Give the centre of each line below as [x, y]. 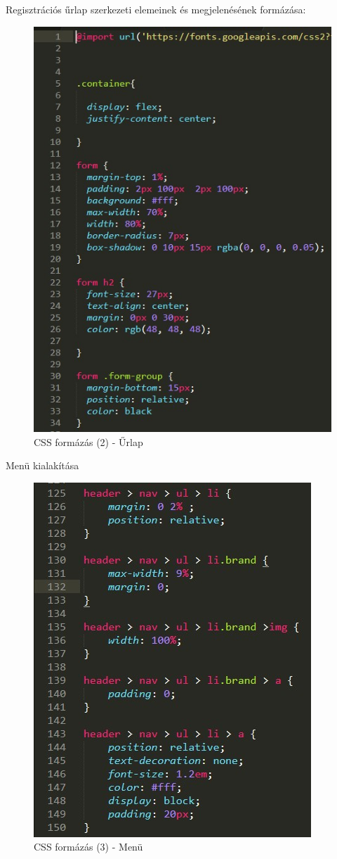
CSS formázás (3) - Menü [88, 847]
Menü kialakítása [42, 465]
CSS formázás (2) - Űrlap [88, 441]
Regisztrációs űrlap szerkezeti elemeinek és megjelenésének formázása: [156, 9]
